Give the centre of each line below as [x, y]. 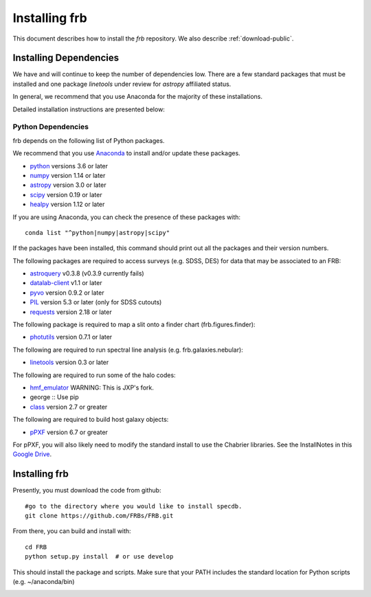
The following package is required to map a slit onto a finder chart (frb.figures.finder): [134, 325]
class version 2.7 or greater [69, 407]
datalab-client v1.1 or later [66, 283]
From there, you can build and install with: [72, 531]
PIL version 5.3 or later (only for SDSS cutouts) [96, 302]
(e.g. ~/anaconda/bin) [44, 581]
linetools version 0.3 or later [69, 362]
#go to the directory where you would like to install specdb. [134, 506]
